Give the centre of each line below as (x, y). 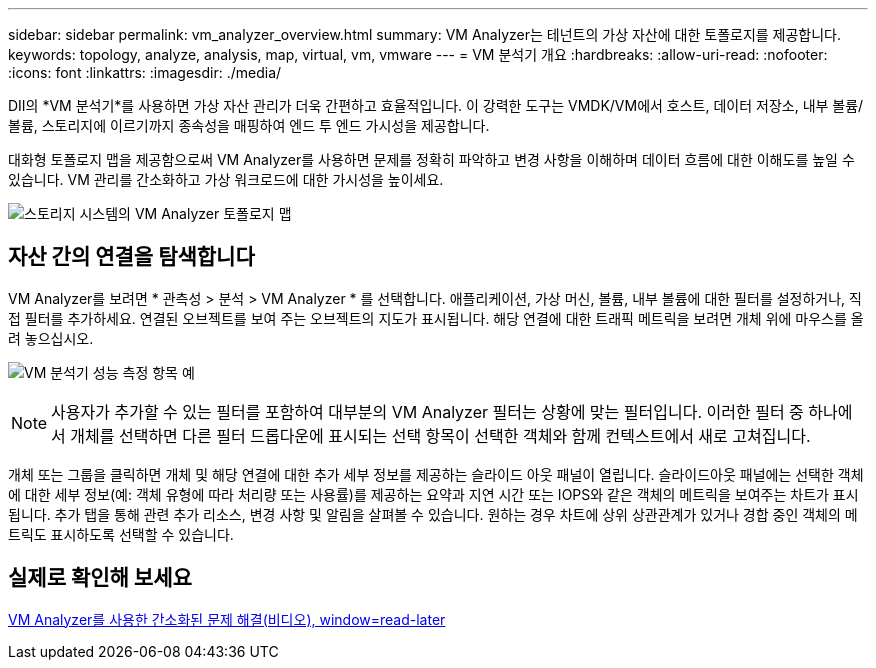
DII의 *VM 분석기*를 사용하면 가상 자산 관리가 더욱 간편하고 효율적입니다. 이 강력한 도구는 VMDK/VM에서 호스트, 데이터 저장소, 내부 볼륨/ (436, 105)
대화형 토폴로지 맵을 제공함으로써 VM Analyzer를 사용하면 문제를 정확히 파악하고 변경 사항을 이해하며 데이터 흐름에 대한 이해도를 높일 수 (431, 159)
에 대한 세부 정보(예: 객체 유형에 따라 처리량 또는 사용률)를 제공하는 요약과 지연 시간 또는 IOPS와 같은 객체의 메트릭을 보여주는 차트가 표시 (433, 494)
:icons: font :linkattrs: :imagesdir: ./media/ (145, 72)
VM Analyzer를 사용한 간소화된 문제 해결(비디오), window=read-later (227, 619)
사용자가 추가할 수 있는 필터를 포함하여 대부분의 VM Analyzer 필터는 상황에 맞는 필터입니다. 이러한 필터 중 (427, 411)
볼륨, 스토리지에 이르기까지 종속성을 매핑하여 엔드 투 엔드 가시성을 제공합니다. (249, 125)
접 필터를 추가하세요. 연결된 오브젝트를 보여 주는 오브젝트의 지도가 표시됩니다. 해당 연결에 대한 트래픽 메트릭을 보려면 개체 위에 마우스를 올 (436, 318)
